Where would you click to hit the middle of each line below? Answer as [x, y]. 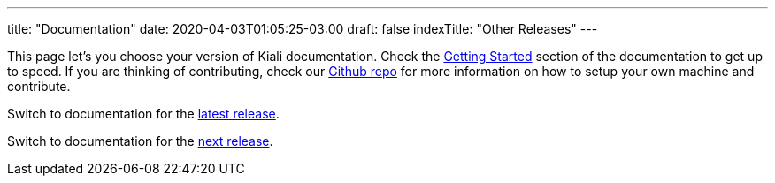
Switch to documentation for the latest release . [143, 114]
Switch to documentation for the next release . [140, 141]
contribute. [39, 86]
